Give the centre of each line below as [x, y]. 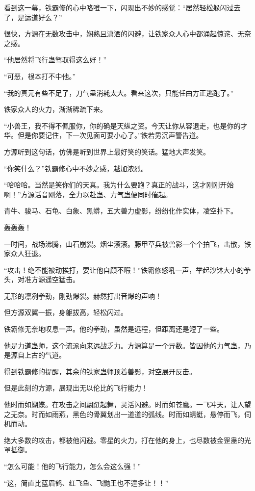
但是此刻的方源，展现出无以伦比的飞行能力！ [76, 388]
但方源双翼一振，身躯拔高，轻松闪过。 [66, 312]
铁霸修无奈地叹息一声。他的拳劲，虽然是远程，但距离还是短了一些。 [114, 329]
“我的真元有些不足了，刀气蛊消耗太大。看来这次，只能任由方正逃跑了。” [119, 92]
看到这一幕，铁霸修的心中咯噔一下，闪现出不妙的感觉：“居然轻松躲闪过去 [122, 7]
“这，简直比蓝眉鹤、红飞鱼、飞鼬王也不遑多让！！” [86, 482]
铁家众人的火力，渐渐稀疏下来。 [55, 109]
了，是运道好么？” [33, 17]
